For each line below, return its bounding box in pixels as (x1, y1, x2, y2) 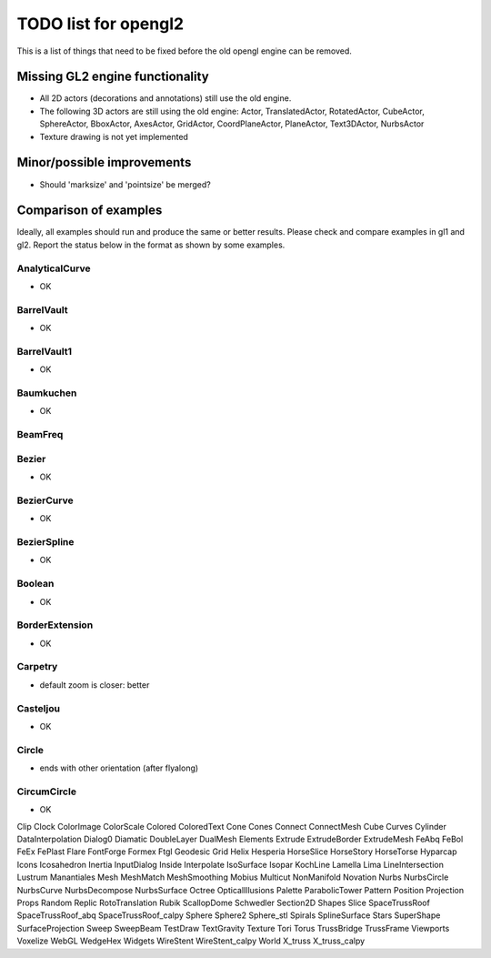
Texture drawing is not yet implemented (39, 131, 188, 142)
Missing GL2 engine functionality (16, 69, 209, 85)
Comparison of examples (16, 203, 163, 218)
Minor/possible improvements (16, 155, 192, 170)
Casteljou (16, 701, 61, 714)
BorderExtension (16, 619, 94, 631)
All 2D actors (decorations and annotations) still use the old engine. (39, 93, 292, 104)
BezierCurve (16, 494, 74, 507)
